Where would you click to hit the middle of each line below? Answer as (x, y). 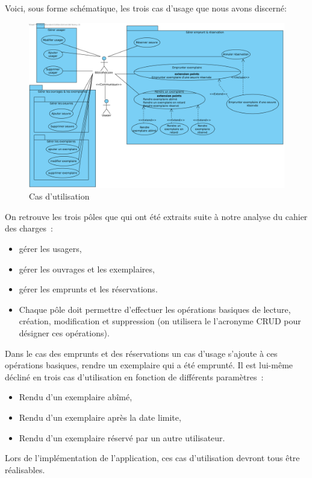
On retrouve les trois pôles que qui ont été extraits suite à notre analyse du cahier (156, 216)
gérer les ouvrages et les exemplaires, (87, 269)
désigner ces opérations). (64, 333)
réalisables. (25, 469)
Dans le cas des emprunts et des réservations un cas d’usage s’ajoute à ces (141, 353)
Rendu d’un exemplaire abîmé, (76, 397)
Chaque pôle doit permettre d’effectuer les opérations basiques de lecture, (155, 309)
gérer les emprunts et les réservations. (88, 289)
